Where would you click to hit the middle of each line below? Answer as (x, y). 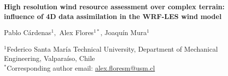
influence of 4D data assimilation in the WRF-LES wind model (113, 16)
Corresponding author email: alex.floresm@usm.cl (81, 67)
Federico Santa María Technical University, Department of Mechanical (112, 48)
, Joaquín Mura (124, 32)
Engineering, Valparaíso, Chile (50, 58)
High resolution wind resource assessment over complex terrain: (114, 6)
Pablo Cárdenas (28, 32)
